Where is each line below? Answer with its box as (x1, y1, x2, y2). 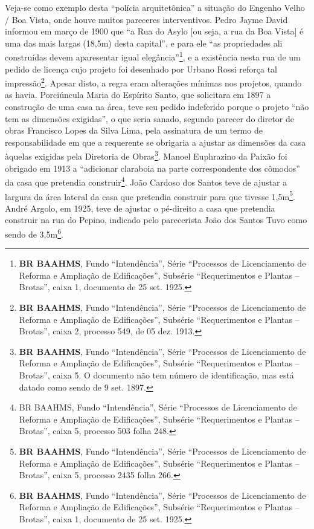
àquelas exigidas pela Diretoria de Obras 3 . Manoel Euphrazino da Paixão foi (5, 148, 287, 163)
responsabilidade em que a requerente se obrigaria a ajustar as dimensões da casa (5, 135, 306, 148)
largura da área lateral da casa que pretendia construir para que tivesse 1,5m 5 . (5, 188, 295, 203)
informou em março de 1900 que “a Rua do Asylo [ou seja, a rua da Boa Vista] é (5, 25, 304, 37)
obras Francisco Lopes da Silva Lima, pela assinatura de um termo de (5, 124, 263, 137)
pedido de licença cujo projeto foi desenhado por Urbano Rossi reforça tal (5, 62, 277, 75)
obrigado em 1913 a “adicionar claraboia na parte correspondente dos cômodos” (5, 161, 300, 174)
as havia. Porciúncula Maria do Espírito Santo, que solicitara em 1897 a (5, 88, 271, 101)
